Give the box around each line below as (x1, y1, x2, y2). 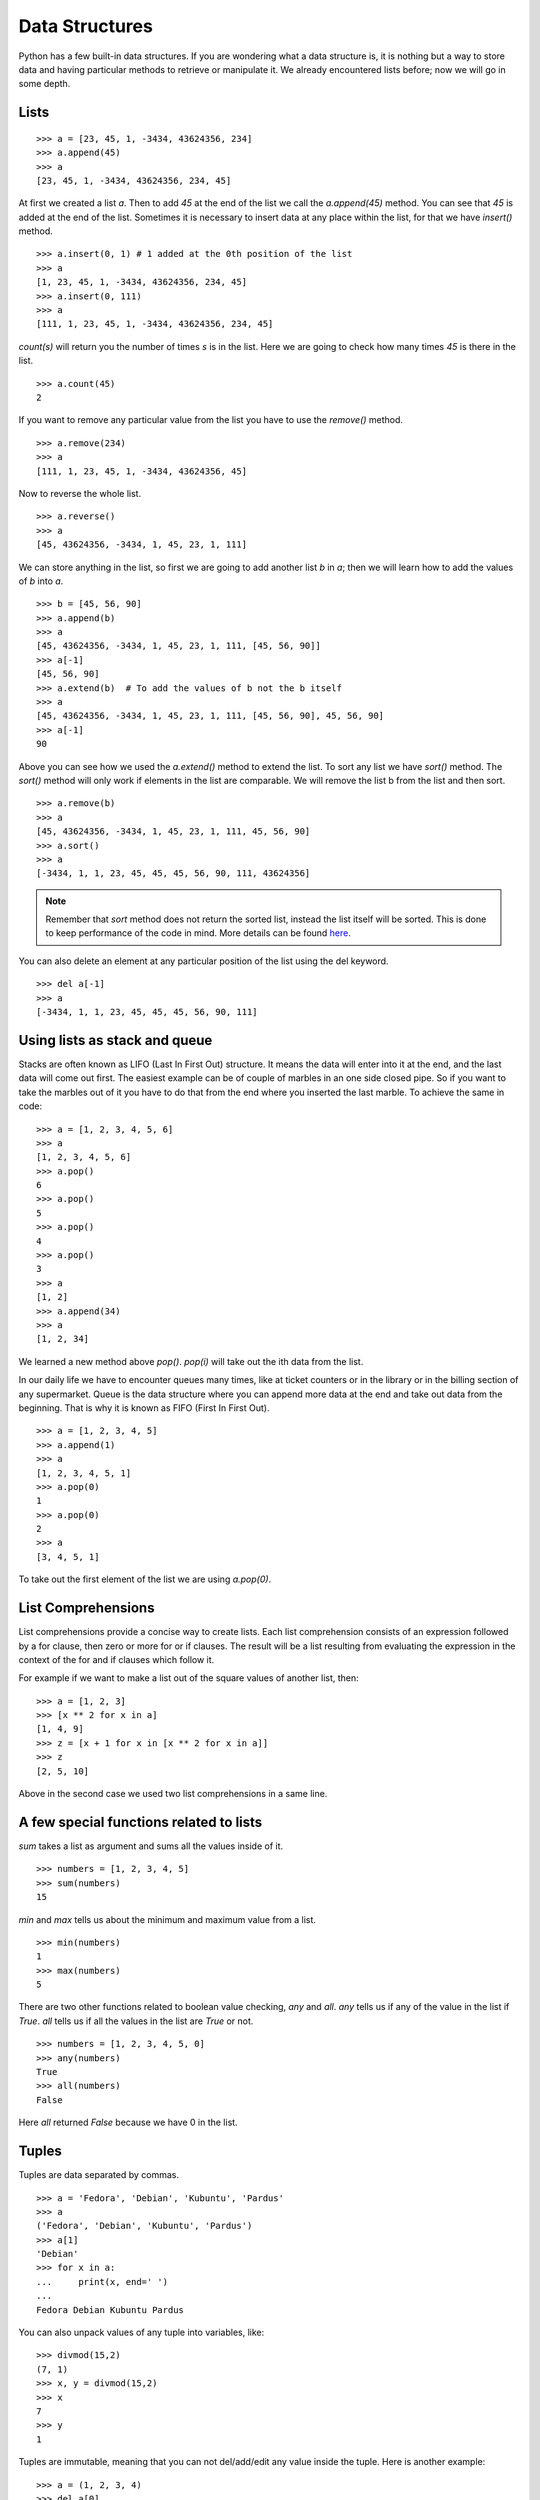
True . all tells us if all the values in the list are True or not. (18, 2015, 254, 2027)
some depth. (18, 78, 71, 90)
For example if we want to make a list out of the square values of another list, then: (18, 1672, 359, 1684)
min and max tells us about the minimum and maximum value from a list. (18, 1913, 317, 1925)
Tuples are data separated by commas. (18, 2169, 180, 2181)
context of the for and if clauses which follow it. (18, 1653, 215, 1665)
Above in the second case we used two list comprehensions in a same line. (18, 1788, 328, 1800)
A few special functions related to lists (18, 1813, 263, 1830)
